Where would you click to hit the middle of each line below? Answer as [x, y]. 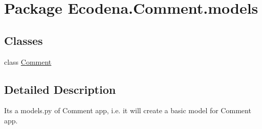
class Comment [28, 61]
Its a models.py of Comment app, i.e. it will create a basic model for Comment [128, 110]
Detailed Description [60, 89]
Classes [24, 40]
